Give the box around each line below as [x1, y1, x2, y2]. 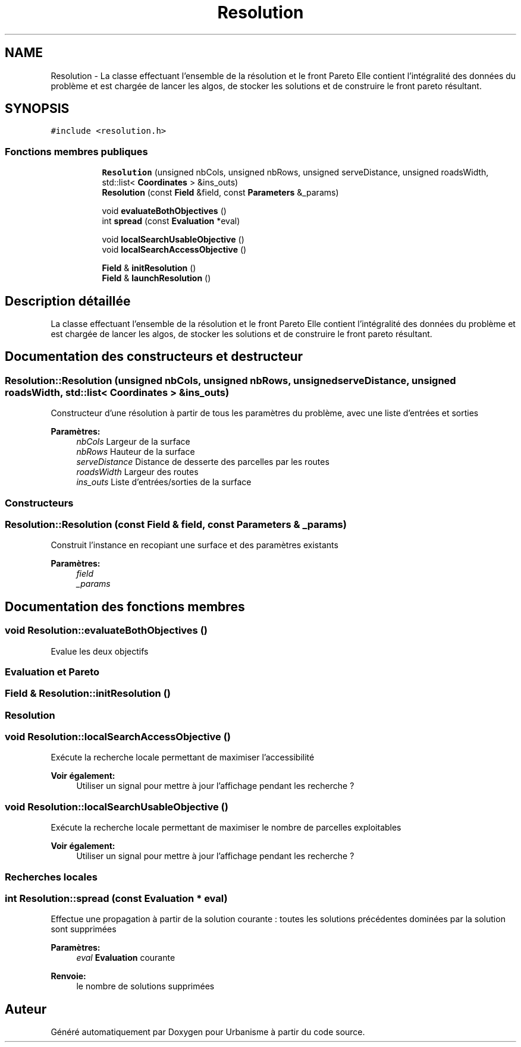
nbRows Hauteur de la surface [76, 447, 195, 457]
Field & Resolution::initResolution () [5, 687, 171, 700]
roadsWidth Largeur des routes [76, 467, 199, 477]
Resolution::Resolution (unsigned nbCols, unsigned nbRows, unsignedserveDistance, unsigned [5, 374, 456, 386]
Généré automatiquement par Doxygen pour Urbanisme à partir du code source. [51, 1027, 365, 1037]
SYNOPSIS [5, 101, 70, 117]
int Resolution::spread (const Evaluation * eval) [5, 892, 228, 904]
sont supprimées [51, 924, 117, 935]
